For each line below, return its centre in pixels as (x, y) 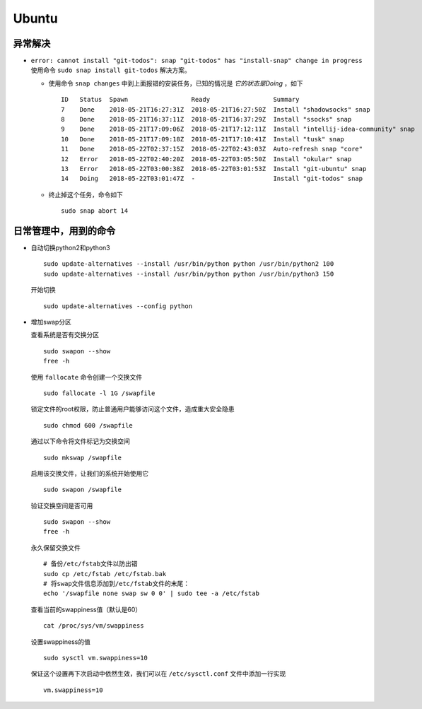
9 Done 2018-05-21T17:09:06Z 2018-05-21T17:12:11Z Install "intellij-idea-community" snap (238, 129)
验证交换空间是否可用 (62, 505)
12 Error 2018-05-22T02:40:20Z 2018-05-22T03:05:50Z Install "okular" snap (206, 159)
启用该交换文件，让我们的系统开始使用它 (89, 473)
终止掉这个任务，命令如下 (86, 194)
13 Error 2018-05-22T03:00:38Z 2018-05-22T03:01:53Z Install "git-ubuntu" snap (214, 169)
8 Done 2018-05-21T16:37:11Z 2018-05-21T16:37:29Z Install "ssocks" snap (206, 119)
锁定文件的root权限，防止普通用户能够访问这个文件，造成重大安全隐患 (133, 409)
